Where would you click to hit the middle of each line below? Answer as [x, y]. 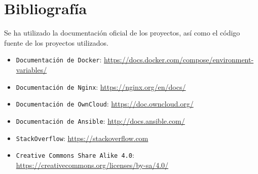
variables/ [31, 69]
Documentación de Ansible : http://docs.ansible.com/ [100, 120]
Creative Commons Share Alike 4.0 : [75, 155]
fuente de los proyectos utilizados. [56, 42]
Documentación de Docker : [59, 60]
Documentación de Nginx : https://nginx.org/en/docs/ [101, 86]
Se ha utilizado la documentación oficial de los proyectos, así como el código [122, 33]
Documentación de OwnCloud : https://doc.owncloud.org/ [105, 104]
